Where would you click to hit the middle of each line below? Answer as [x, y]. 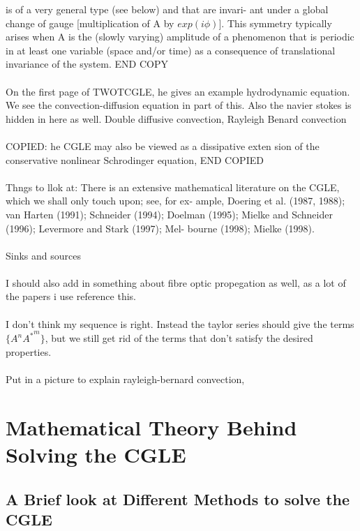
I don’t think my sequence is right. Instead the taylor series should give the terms [180, 323]
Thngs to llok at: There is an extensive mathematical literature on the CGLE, [173, 187]
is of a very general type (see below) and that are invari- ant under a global [167, 9]
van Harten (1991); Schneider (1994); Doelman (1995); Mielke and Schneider [169, 214]
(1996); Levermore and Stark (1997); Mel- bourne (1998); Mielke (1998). [160, 228]
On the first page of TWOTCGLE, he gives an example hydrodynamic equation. [178, 91]
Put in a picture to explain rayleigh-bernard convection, [125, 379]
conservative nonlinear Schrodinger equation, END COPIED [135, 159]
